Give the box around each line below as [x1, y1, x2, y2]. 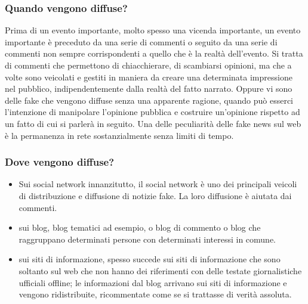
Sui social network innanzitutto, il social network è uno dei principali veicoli [19, 178, 297, 190]
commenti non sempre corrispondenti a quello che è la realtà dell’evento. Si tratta [5, 47, 303, 60]
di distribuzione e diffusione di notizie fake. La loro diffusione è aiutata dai [19, 189, 292, 201]
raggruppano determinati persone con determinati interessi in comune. [19, 232, 276, 245]
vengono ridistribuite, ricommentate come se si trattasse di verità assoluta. [19, 288, 292, 300]
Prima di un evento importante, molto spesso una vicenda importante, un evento [5, 24, 301, 36]
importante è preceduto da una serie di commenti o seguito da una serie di [5, 35, 278, 48]
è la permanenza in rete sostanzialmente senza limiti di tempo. [5, 129, 234, 141]
